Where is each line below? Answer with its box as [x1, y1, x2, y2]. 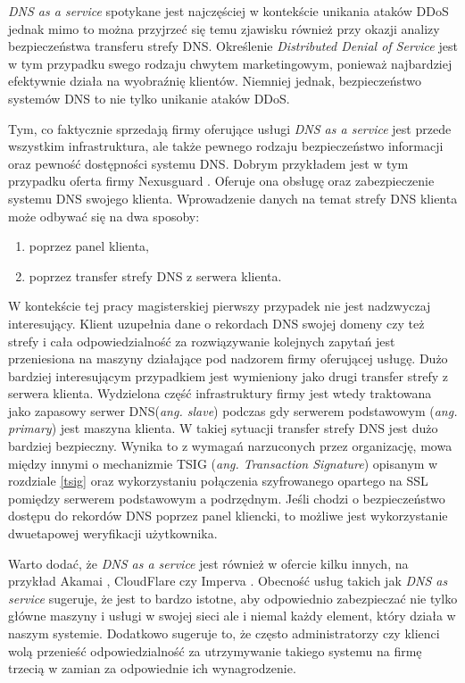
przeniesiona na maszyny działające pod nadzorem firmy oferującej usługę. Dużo [8, 349, 448, 368]
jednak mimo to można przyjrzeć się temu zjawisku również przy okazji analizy [8, 19, 440, 37]
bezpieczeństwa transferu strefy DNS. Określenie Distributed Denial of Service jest [8, 37, 458, 55]
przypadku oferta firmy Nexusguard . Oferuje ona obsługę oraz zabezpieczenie [8, 171, 435, 190]
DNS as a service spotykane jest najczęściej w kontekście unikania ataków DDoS [8, 2, 449, 20]
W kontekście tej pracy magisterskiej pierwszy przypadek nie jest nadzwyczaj [8, 296, 431, 315]
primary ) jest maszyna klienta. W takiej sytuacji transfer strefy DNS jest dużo [8, 419, 438, 437]
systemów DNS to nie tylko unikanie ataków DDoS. [8, 88, 290, 107]
